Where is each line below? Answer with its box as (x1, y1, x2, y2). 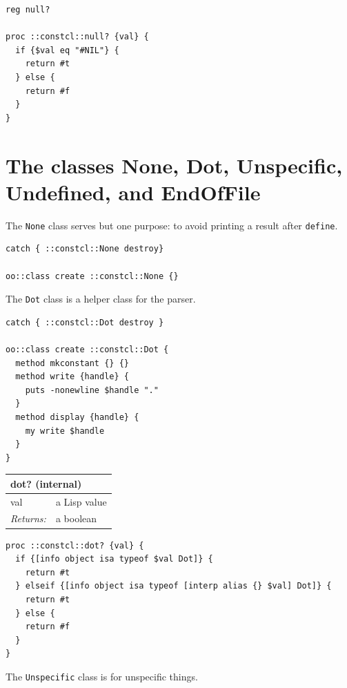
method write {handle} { (15, 372, 129, 382)
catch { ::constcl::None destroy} (6, 244, 164, 254)
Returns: (10, 511, 46, 526)
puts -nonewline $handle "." (25, 385, 159, 395)
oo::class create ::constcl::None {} (6, 271, 179, 281)
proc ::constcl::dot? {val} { (6, 540, 144, 551)
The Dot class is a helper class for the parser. (6, 292, 196, 306)
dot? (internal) (10, 476, 82, 490)
